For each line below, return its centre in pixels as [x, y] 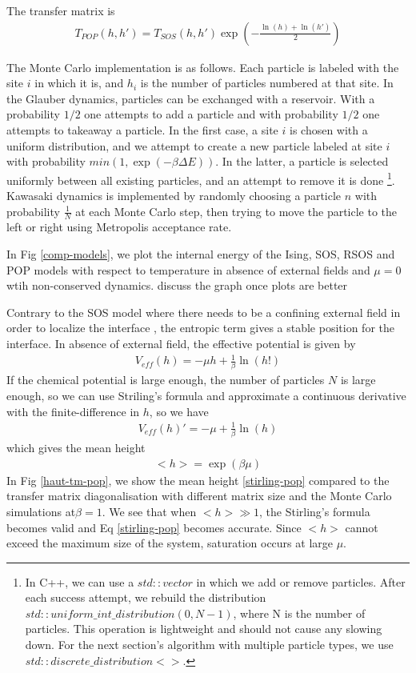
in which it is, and [79, 83]
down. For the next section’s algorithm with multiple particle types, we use [209, 645]
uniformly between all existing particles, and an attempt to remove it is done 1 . [201, 178]
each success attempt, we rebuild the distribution [146, 597]
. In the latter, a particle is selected [302, 161]
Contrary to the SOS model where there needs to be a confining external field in [204, 312]
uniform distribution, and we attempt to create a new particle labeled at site [194, 145]
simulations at [41, 511]
